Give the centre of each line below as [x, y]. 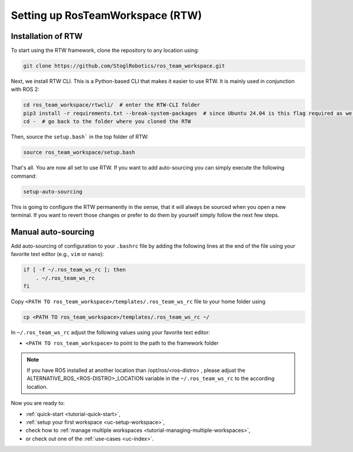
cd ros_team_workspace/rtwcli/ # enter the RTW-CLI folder [112, 105]
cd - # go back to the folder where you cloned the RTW [107, 122]
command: [24, 176]
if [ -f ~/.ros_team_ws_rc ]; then [74, 270]
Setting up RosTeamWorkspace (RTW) [106, 15]
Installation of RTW [47, 36]
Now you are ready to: [38, 403]
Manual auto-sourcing [53, 232]
